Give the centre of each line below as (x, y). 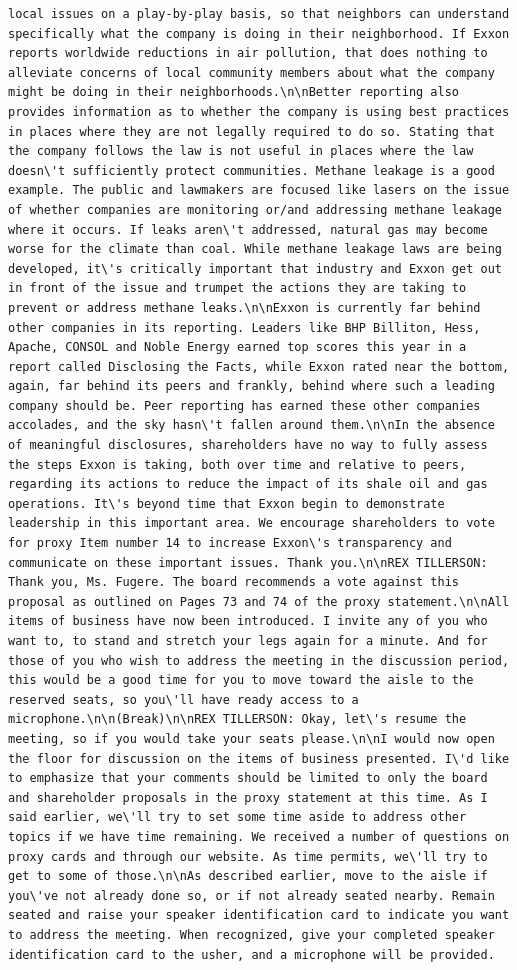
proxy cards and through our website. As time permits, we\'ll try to (248, 856)
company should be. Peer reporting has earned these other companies (244, 405)
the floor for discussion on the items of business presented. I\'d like (259, 758)
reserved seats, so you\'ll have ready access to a (183, 699)
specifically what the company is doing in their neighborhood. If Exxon (259, 33)
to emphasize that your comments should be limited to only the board (248, 778)
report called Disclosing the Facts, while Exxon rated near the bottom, (259, 366)
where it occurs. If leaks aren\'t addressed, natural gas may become (248, 229)
